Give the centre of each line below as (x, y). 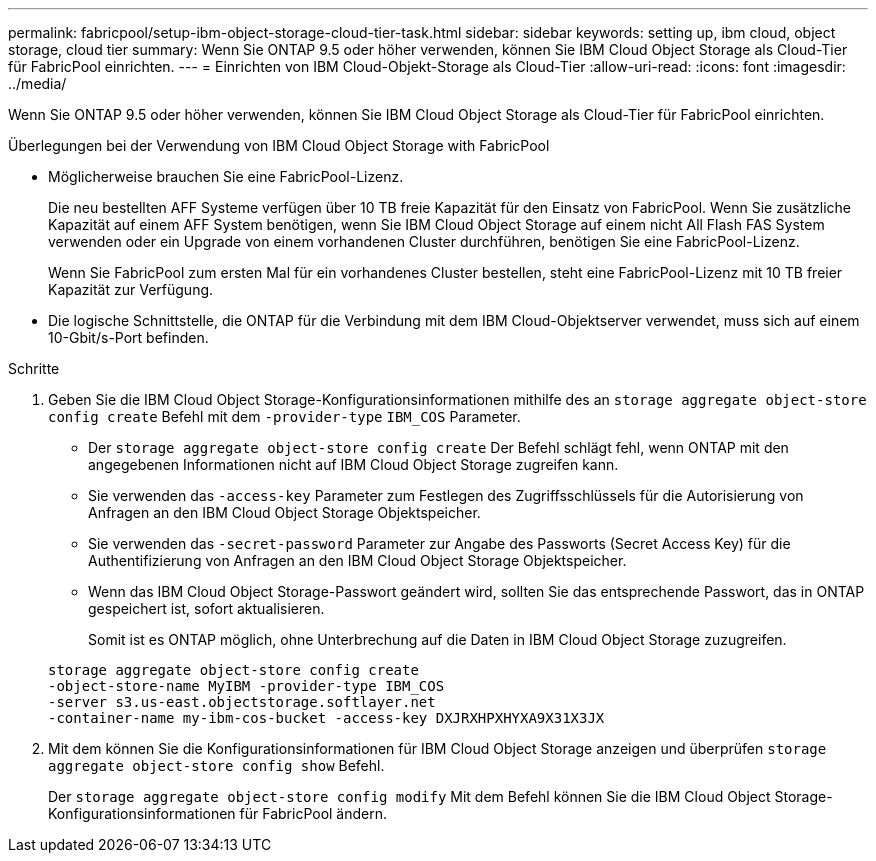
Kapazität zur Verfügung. (131, 289)
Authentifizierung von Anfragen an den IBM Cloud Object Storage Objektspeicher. (357, 560)
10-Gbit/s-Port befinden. (128, 337)
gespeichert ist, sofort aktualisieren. (206, 608)
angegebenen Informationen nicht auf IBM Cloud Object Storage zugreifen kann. (353, 464)
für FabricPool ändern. (313, 813)
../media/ (37, 83)
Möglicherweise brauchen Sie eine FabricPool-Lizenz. (226, 176)
